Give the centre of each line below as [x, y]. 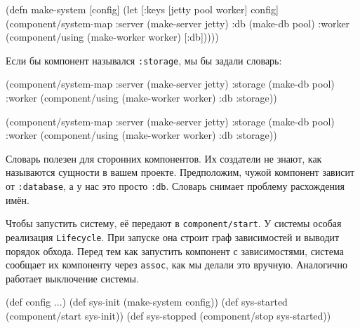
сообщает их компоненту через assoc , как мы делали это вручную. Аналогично [176, 265]
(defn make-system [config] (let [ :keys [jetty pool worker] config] [142, 9]
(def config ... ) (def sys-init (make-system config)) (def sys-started [147, 302]
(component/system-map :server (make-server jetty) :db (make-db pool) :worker [178, 23]
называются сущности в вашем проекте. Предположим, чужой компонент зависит [180, 172]
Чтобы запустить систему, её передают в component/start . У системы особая [174, 223]
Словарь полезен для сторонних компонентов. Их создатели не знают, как [164, 158]
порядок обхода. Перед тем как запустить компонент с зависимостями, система [175, 251]
